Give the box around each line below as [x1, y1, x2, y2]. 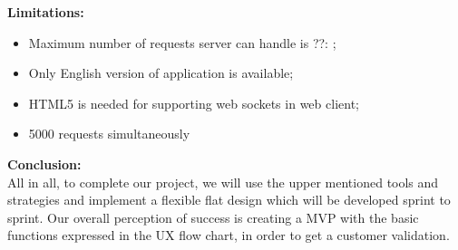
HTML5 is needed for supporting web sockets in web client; [28, 93, 359, 112]
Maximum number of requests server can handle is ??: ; [28, 33, 336, 52]
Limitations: [7, 3, 84, 21]
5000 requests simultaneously [28, 124, 190, 143]
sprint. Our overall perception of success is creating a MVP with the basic [7, 207, 419, 226]
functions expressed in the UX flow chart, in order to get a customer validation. [7, 226, 450, 245]
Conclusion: [7, 154, 82, 173]
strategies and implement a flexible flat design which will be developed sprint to [7, 190, 451, 209]
